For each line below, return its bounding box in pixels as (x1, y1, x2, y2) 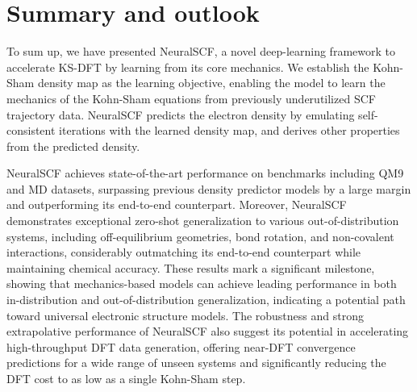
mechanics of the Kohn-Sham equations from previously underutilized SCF (6, 90, 376, 106)
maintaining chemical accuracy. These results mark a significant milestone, (6, 259, 375, 276)
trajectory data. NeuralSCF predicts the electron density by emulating (6, 106, 355, 123)
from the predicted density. (6, 137, 140, 154)
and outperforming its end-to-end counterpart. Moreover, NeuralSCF (6, 196, 347, 213)
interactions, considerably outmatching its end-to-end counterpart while (6, 244, 361, 261)
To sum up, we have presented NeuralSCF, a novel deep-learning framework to (6, 43, 395, 60)
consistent (6, 122, 56, 139)
